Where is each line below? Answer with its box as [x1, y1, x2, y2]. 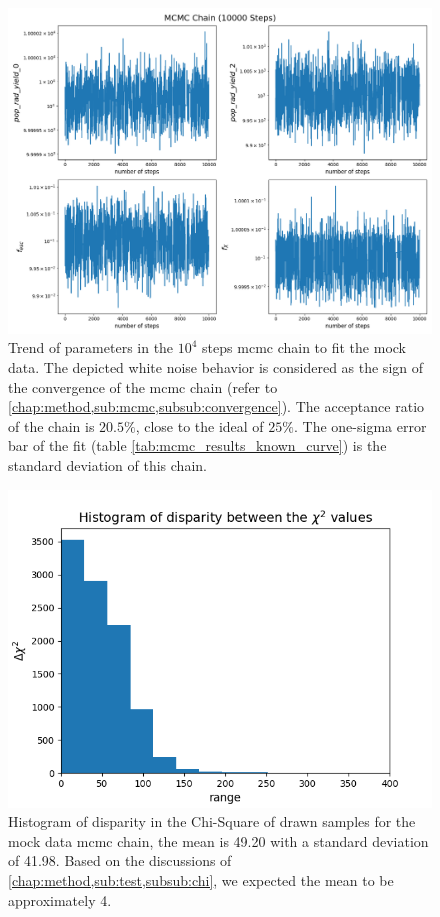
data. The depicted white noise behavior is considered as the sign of [8, 357, 424, 378]
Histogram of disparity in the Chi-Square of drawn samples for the [8, 811, 416, 832]
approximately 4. [8, 889, 112, 910]
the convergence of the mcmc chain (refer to [8, 376, 278, 397]
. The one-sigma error [294, 415, 427, 436]
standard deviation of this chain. [8, 455, 207, 476]
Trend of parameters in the [8, 337, 174, 358]
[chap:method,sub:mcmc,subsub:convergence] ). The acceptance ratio [8, 396, 425, 417]
